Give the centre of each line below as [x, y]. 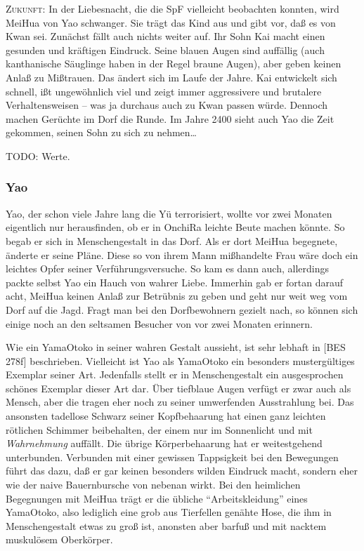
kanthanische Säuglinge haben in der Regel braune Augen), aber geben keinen [174, 64]
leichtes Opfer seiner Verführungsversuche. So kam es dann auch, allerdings [167, 268]
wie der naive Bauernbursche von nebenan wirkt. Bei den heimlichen [153, 485]
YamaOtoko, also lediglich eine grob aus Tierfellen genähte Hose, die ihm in [169, 512]
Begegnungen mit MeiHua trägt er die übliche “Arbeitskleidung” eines [157, 498]
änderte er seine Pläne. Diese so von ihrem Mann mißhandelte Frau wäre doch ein [182, 254]
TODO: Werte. [38, 155]
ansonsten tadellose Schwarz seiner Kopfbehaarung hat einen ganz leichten [166, 416]
